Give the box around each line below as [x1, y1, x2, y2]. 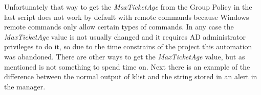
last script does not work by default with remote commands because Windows [4, 11, 249, 22]
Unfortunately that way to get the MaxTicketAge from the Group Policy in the [4, 2, 252, 12]
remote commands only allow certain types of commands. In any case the [4, 21, 234, 32]
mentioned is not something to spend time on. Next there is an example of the [4, 61, 250, 72]
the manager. [4, 81, 46, 91]
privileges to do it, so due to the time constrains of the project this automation [4, 41, 252, 52]
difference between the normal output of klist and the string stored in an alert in [4, 71, 257, 82]
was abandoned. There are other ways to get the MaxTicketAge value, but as [4, 51, 245, 61]
